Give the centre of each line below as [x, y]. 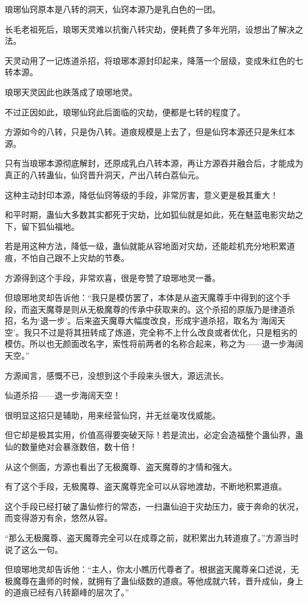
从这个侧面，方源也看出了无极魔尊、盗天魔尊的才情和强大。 [121, 466]
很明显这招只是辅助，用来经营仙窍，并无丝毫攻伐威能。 [113, 415]
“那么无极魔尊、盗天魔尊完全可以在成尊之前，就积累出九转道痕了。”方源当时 [152, 537]
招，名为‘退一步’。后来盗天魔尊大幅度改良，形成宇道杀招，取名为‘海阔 [141, 321]
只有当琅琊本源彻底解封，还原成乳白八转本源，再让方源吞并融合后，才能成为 [154, 163]
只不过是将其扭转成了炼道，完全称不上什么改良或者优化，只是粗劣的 [164, 332]
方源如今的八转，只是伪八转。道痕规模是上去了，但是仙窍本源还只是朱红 [146, 132]
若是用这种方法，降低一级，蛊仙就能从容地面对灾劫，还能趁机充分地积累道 [150, 246]
